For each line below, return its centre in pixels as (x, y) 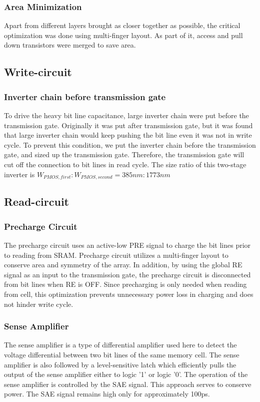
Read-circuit (37, 202)
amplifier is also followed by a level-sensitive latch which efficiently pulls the (120, 364)
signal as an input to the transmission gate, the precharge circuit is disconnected (127, 274)
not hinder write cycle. (39, 304)
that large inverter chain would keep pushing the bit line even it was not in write (128, 135)
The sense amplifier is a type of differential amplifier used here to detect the (120, 345)
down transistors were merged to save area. (70, 45)
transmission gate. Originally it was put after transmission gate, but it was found (128, 125)
